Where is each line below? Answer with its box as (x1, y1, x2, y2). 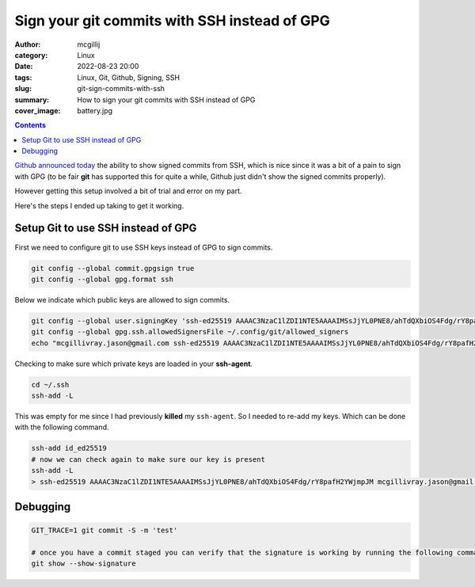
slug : (14, 84, 32, 93)
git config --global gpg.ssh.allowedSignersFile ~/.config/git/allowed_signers (31, 327, 349, 337)
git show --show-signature (31, 559, 136, 568)
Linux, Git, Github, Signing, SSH (77, 72, 180, 82)
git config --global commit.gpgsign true (31, 264, 195, 273)
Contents (14, 120, 47, 130)
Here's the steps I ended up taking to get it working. (14, 200, 184, 210)
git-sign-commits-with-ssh (77, 84, 165, 93)
